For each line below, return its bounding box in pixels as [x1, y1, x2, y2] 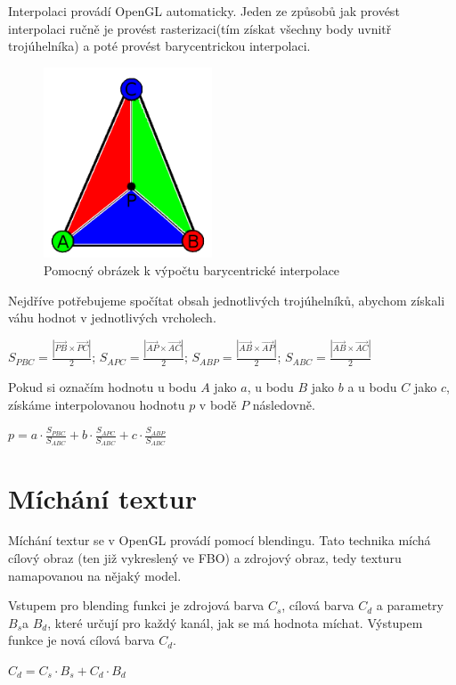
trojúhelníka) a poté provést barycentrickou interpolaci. [8, 37, 311, 55]
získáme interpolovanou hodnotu [8, 395, 185, 413]
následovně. [252, 395, 315, 413]
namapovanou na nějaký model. [8, 566, 182, 584]
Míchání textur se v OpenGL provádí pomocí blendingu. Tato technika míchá [8, 531, 431, 550]
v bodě [199, 395, 237, 413]
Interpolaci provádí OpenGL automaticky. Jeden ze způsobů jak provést [8, 2, 400, 20]
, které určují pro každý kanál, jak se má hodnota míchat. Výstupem [47, 613, 423, 632]
